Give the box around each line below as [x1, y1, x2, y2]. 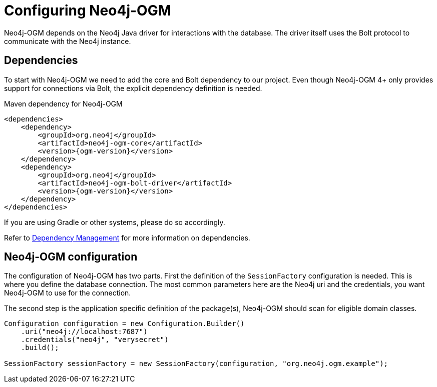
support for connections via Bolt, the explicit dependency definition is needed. [4, 83, 262, 92]
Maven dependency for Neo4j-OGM [4, 99, 123, 108]
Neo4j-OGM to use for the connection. [4, 288, 131, 297]
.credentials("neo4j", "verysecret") [21, 335, 169, 344]
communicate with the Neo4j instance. [4, 36, 131, 45]
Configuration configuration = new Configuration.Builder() [4, 319, 245, 328]
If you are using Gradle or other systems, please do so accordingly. [4, 217, 225, 226]
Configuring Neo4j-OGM [4, 2, 171, 19]
